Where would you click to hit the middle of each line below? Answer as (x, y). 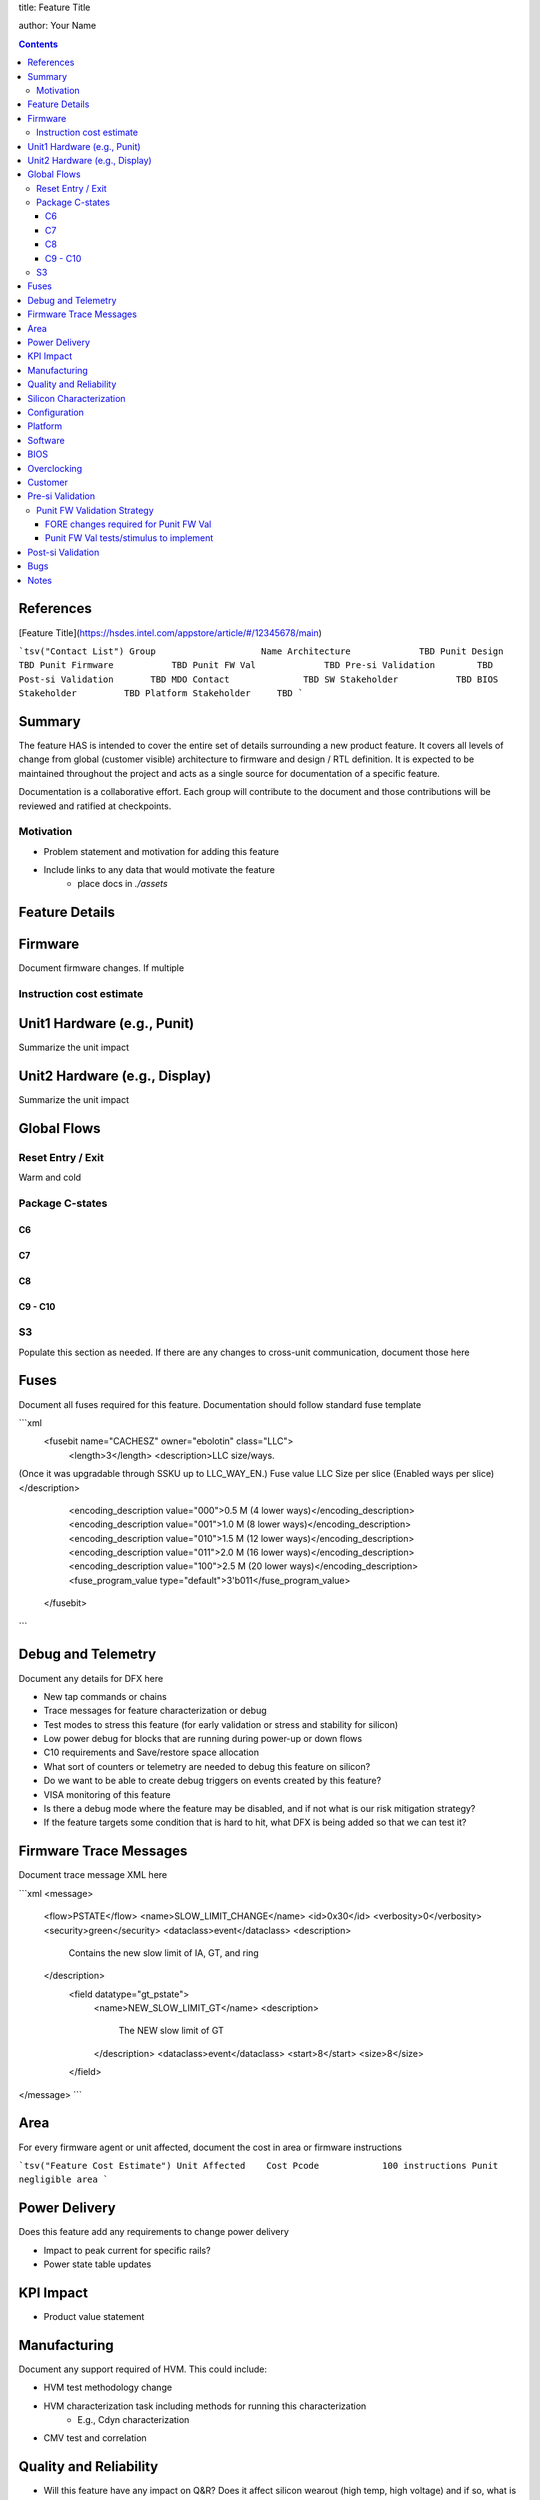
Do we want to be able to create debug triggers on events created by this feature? (212, 1781)
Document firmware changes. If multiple (101, 968)
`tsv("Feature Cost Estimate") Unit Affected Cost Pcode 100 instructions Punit (258, 2165)
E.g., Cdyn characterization (133, 2419)
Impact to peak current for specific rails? (127, 2250)
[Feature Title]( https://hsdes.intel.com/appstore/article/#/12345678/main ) (170, 632)
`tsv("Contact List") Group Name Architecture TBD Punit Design (261, 651)
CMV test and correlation (95, 2438)
